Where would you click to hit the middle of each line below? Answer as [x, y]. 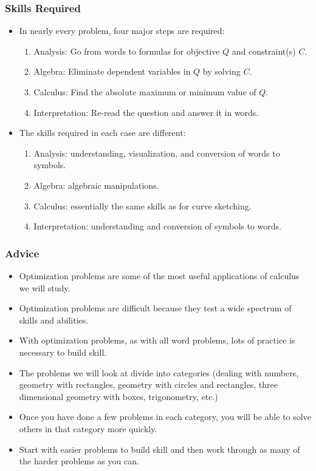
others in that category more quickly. [88, 428]
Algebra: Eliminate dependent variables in [112, 71]
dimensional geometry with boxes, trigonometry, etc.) [118, 396]
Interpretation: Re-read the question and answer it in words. [146, 112]
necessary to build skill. [63, 352]
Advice [22, 253]
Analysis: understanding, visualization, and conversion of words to [157, 153]
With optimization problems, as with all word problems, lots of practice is [157, 340]
